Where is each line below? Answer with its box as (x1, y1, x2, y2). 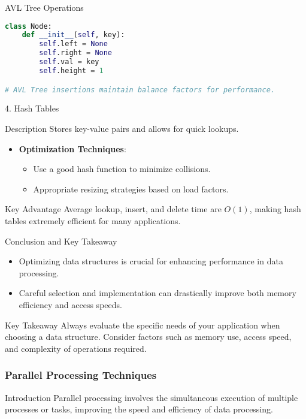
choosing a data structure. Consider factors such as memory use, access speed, (5, 330, 292, 343)
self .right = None (39, 49, 113, 58)
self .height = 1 (39, 66, 104, 75)
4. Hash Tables (5, 102, 59, 114)
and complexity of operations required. (5, 342, 147, 354)
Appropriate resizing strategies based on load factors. (33, 182, 229, 195)
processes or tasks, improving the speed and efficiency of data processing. (5, 403, 273, 415)
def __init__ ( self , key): (22, 31, 125, 40)
